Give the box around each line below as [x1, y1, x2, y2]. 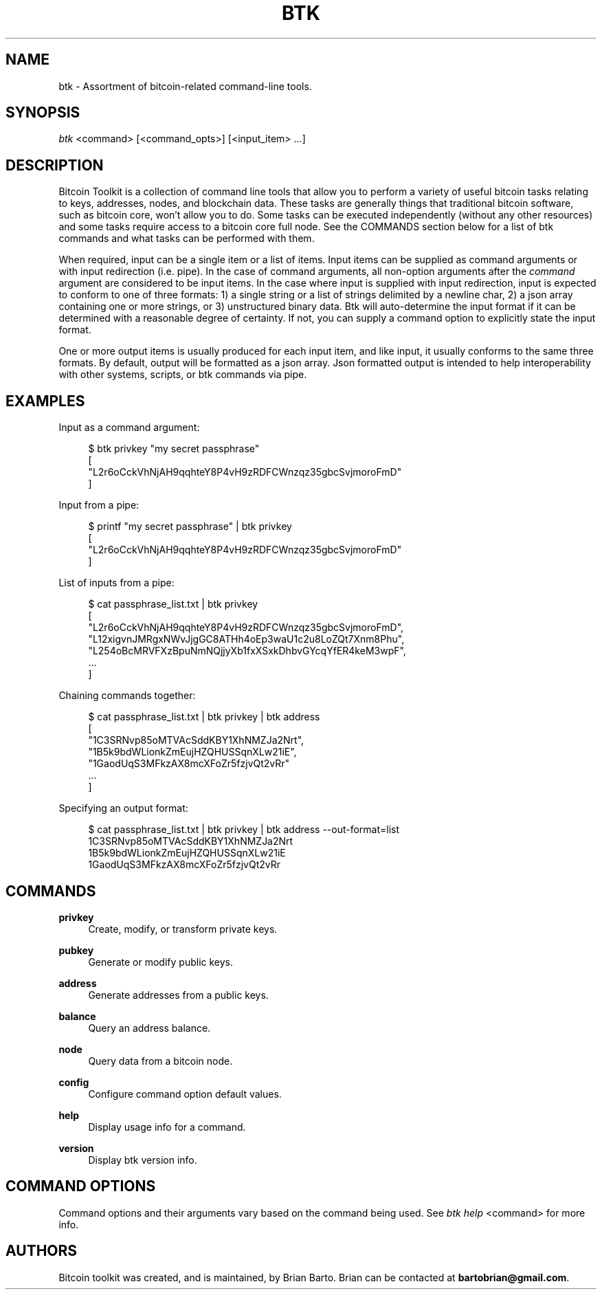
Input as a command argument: [58, 421, 200, 434]
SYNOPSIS [5, 104, 80, 122]
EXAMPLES [5, 392, 85, 410]
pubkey [58, 944, 94, 956]
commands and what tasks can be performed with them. [58, 232, 315, 245]
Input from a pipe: [58, 499, 140, 511]
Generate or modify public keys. [88, 955, 234, 968]
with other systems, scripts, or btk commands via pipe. [58, 368, 307, 381]
